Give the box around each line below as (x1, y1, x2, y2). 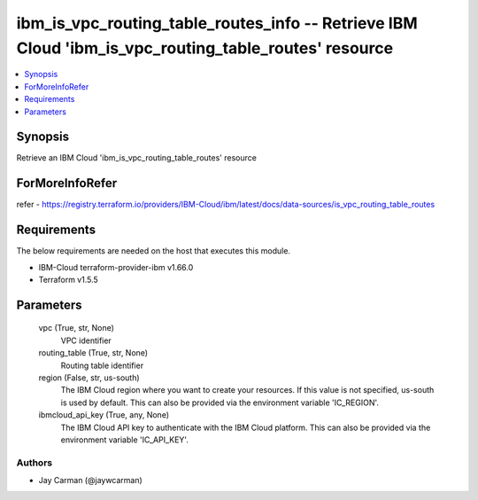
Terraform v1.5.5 (38, 275, 99, 285)
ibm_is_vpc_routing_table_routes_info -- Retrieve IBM (16, 13, 418, 33)
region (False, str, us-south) (38, 372, 141, 383)
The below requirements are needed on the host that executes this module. (16, 246, 291, 256)
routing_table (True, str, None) (38, 348, 149, 358)
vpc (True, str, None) (38, 323, 115, 333)
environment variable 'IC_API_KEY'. (60, 434, 189, 445)
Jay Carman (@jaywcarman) (38, 475, 143, 486)
